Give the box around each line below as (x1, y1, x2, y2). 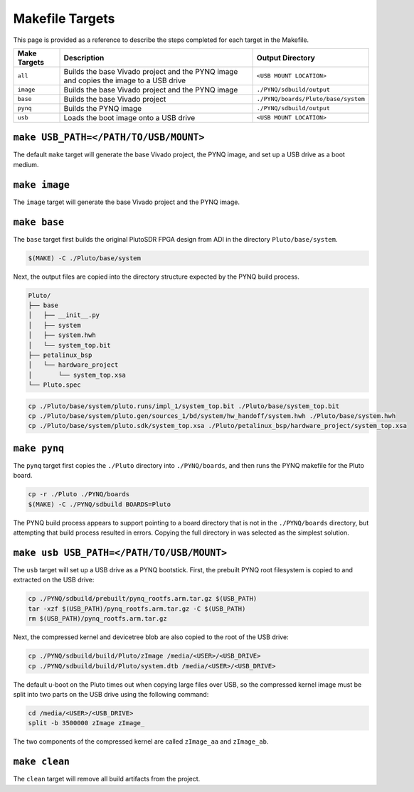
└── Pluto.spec (28, 381, 81, 389)
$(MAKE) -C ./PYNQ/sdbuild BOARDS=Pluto (28, 500, 171, 508)
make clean (13, 756, 70, 768)
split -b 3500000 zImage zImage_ (28, 719, 145, 727)
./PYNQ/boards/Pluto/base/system (256, 95, 366, 103)
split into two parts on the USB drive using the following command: (13, 690, 209, 698)
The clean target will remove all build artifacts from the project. (13, 775, 201, 783)
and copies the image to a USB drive (63, 75, 186, 85)
